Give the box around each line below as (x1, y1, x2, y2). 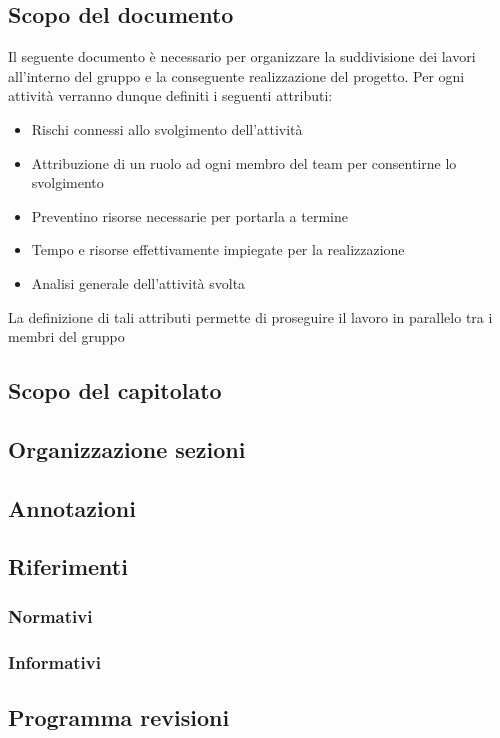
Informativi (8, 649, 101, 674)
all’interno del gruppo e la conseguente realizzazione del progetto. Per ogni (8, 65, 465, 86)
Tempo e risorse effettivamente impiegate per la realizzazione (31, 239, 405, 260)
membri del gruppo (8, 326, 125, 347)
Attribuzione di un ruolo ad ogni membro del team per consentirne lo (31, 152, 457, 173)
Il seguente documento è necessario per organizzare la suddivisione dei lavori (8, 46, 476, 67)
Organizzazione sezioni (8, 433, 246, 464)
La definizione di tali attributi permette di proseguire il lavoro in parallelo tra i (8, 306, 493, 327)
